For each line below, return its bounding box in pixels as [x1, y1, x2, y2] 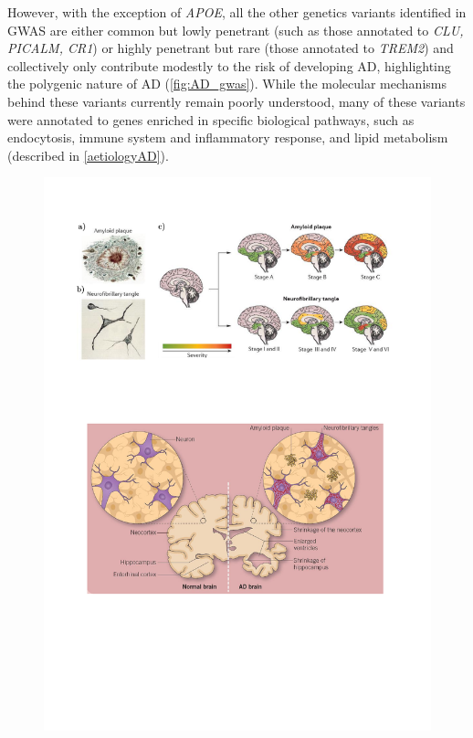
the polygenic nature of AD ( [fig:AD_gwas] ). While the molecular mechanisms [7, 74, 447, 93]
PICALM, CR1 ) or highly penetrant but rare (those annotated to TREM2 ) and [7, 38, 454, 58]
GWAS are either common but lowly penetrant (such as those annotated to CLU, [7, 20, 464, 39]
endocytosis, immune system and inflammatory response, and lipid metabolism [7, 128, 448, 147]
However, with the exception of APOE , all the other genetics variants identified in [7, 3, 467, 21]
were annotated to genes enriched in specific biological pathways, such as [7, 110, 415, 129]
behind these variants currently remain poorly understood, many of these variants [7, 91, 466, 111]
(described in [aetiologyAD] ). [7, 145, 169, 164]
